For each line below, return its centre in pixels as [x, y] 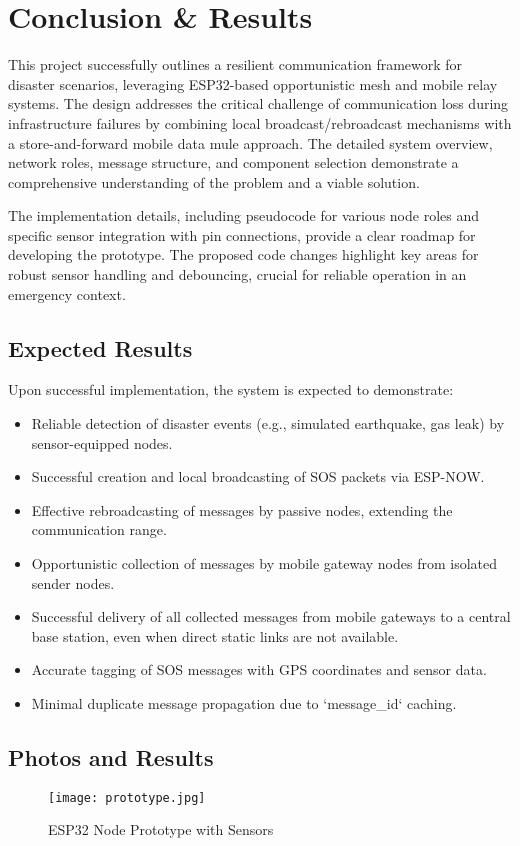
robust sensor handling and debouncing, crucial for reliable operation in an [237, 274]
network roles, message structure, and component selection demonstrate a [233, 162]
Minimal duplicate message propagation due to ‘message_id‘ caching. [244, 702]
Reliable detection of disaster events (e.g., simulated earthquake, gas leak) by [268, 423]
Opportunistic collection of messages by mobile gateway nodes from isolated [264, 563]
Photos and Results [111, 756]
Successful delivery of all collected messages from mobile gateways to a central [271, 616]
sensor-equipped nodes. [102, 442]
